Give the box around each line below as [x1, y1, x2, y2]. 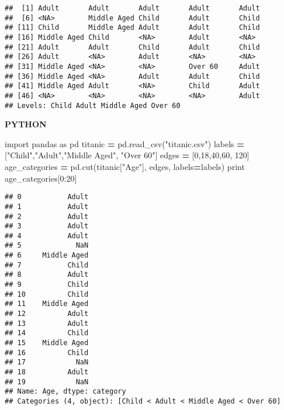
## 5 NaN [5, 241, 89, 250]
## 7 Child [5, 260, 89, 269]
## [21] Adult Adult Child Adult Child [5, 43, 260, 51]
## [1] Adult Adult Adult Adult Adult [5, 4, 260, 12]
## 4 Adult [5, 231, 89, 240]
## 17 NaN [5, 358, 89, 367]
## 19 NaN [5, 377, 89, 386]
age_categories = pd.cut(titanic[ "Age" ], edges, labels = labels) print [5, 161, 245, 172]
